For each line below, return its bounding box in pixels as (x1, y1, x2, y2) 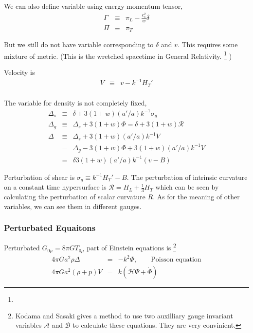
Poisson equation (151, 256, 201, 263)
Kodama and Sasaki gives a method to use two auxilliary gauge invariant (15, 310, 233, 320)
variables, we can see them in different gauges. (4, 201, 142, 211)
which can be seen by (155, 182, 219, 192)
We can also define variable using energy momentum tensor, (4, 1, 183, 11)
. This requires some (177, 39, 238, 50)
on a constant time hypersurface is (4, 182, 107, 192)
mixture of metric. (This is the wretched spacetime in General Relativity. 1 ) (4, 49, 232, 61)
